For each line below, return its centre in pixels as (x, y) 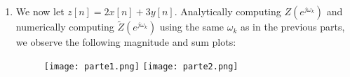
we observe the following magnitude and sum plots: (126, 42)
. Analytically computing (228, 11)
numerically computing (65, 27)
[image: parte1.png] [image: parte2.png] (141, 66)
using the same (192, 27)
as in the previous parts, (292, 27)
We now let (40, 11)
